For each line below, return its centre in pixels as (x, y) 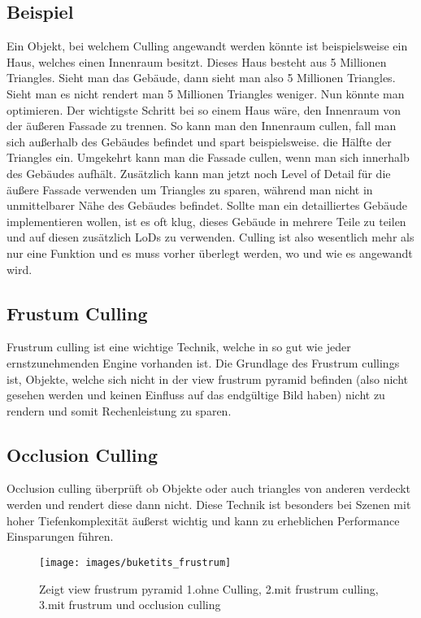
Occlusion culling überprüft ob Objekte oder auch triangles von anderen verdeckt (209, 488)
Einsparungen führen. (60, 536)
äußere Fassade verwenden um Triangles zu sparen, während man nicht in (190, 189)
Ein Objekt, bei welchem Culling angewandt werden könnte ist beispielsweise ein (207, 46)
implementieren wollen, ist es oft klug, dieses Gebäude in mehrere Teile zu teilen (206, 221)
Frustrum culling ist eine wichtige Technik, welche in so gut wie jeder (179, 347)
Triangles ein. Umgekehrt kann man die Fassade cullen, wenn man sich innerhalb (208, 157)
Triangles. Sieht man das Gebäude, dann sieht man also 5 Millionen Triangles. (201, 78)
